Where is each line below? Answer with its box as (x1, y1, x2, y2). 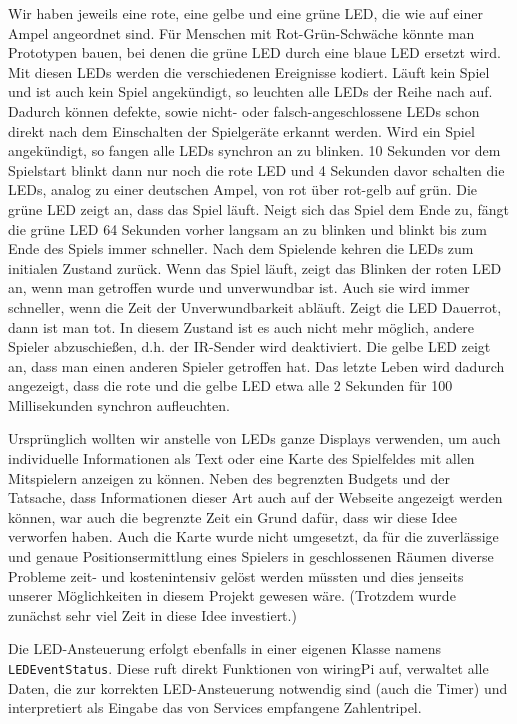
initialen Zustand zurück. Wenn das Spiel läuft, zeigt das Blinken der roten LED (8, 257, 502, 278)
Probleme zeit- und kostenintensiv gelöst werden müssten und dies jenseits (8, 565, 464, 586)
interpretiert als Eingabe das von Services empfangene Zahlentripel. (8, 697, 422, 718)
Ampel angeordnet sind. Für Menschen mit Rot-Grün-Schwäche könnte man (8, 22, 475, 43)
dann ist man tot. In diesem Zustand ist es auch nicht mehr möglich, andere (8, 316, 474, 337)
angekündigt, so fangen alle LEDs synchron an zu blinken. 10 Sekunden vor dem (8, 140, 501, 161)
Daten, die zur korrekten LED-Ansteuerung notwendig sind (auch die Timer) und (8, 677, 508, 698)
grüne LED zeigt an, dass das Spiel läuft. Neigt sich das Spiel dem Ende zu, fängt (8, 198, 509, 219)
